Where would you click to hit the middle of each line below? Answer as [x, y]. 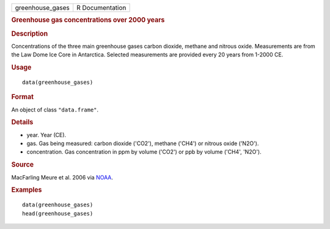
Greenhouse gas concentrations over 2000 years [88, 20]
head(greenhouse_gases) [58, 213]
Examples [27, 190]
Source [23, 165]
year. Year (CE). [46, 135]
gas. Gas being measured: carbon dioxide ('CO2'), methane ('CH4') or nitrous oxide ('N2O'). [143, 143]
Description [30, 34]
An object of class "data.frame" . [55, 110]
